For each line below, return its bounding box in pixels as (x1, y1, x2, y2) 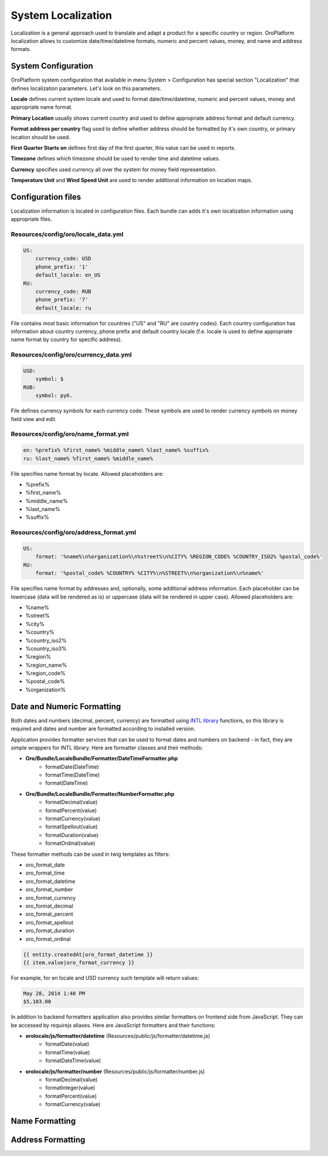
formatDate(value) (45, 1040, 90, 1048)
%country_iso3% (25, 645, 67, 652)
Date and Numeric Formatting (11, 701, 121, 711)
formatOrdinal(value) (45, 840, 96, 847)
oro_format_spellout (25, 919, 74, 926)
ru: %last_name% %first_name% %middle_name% (23, 455, 153, 462)
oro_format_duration (25, 927, 74, 934)
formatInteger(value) (45, 1084, 95, 1091)
